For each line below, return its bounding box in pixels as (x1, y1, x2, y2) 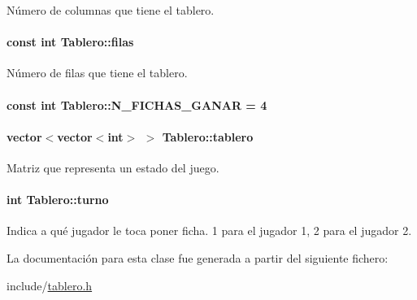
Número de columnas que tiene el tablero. (7, 2, 215, 18)
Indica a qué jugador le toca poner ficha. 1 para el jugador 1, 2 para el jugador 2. (7, 222, 412, 239)
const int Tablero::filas (7, 33, 134, 50)
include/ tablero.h (7, 276, 93, 293)
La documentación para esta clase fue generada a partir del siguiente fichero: (7, 249, 389, 266)
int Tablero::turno (7, 191, 109, 208)
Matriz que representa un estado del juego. (7, 159, 219, 176)
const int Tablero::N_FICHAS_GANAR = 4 (7, 96, 267, 113)
